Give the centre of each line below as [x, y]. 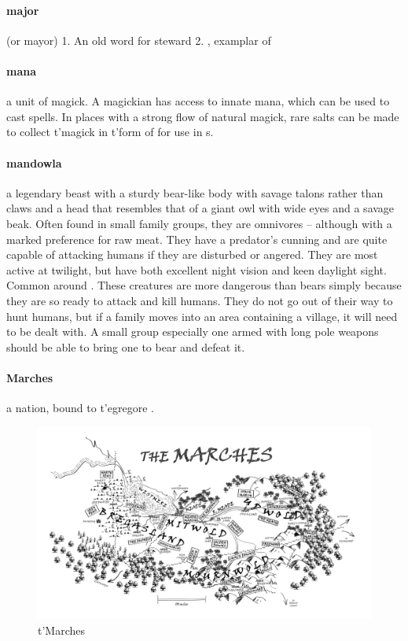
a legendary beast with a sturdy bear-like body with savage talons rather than [195, 192]
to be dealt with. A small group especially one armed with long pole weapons [193, 332]
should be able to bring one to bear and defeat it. [126, 346]
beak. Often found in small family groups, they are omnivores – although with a [199, 223]
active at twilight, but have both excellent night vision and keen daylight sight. [197, 269]
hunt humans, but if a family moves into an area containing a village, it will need [202, 316]
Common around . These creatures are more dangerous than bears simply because [204, 285]
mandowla [34, 162]
